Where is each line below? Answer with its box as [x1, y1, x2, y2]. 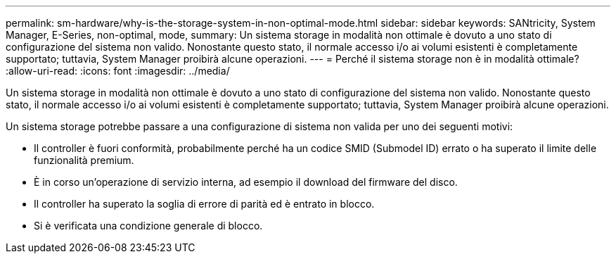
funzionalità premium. [34, 154, 134, 166]
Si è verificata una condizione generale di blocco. [34, 220, 263, 232]
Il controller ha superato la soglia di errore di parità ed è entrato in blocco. [34, 198, 375, 210]
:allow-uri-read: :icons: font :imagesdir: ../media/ [6, 65, 230, 77]
